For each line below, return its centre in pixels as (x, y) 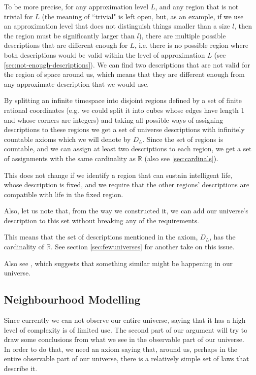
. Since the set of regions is (183, 139)
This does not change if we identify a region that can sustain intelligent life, (118, 175)
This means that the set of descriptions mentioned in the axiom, (101, 237)
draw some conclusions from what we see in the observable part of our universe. (124, 339)
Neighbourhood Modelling (72, 299)
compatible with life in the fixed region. (64, 194)
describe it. (21, 368)
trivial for (18, 16)
